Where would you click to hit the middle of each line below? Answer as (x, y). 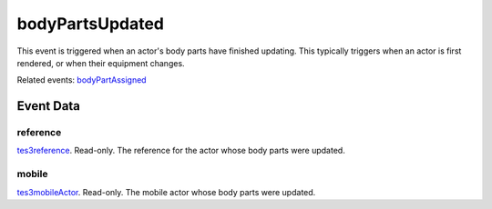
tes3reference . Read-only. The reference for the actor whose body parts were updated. (181, 151)
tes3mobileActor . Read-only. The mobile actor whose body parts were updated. (166, 192)
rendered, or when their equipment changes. (101, 63)
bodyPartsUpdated (90, 24)
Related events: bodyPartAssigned (82, 80)
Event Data (49, 106)
